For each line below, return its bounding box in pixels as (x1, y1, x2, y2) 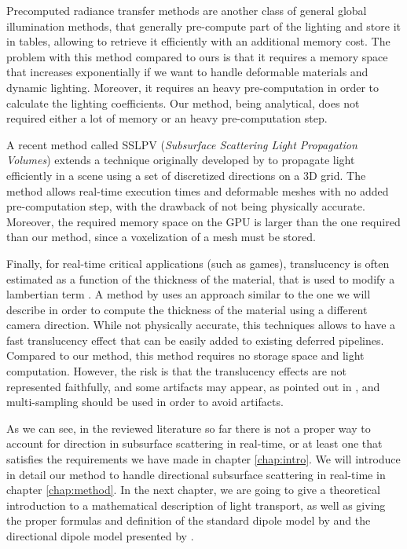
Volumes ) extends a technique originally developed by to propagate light (6, 152, 355, 168)
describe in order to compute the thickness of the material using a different (6, 301, 368, 317)
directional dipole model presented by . (6, 528, 194, 544)
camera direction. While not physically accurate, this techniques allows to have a (6, 317, 396, 333)
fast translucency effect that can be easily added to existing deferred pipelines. (6, 331, 384, 348)
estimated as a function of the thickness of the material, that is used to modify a (6, 270, 395, 287)
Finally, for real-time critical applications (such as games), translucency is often (6, 254, 390, 271)
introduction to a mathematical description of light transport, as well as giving (6, 496, 386, 513)
